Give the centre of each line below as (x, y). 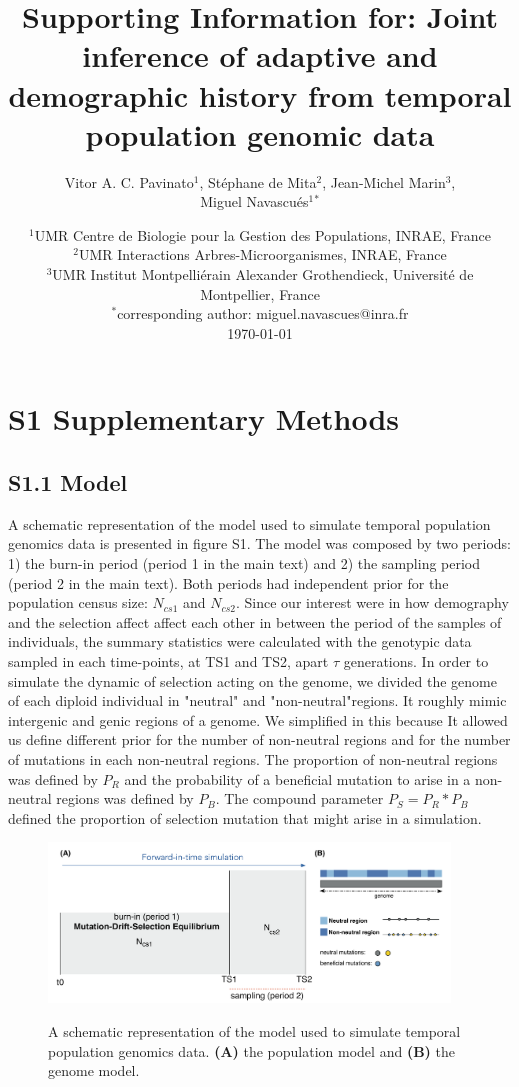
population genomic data (260, 133)
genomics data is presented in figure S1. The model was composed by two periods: (259, 543)
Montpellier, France (260, 293)
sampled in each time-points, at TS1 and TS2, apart (168, 660)
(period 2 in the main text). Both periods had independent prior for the (228, 582)
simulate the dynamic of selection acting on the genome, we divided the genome (252, 680)
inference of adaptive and (260, 55)
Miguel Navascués (254, 201)
